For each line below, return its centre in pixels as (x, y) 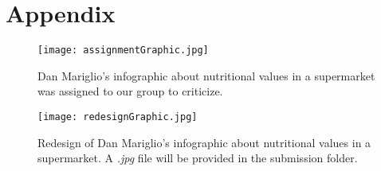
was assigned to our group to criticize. (130, 91)
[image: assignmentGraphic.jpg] (123, 51)
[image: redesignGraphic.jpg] (118, 117)
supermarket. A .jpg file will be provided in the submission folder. (198, 158)
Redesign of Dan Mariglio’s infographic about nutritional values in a (204, 142)
